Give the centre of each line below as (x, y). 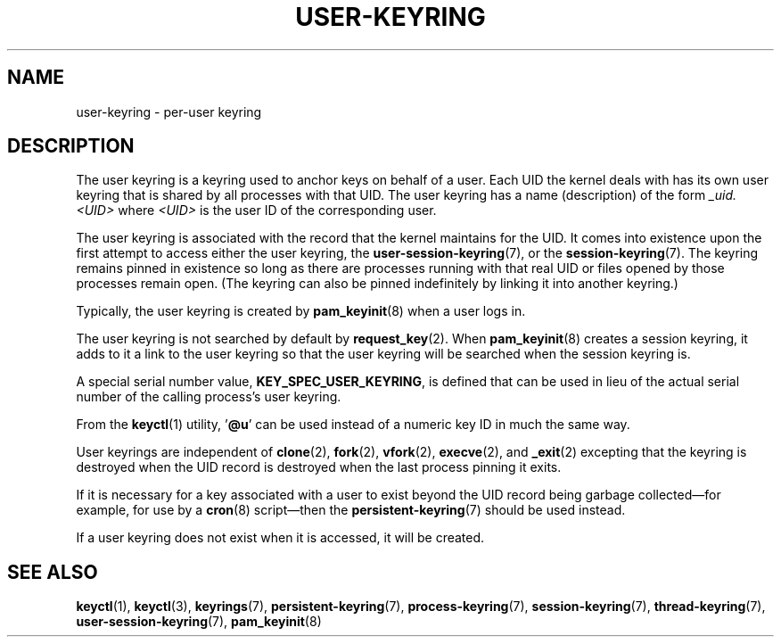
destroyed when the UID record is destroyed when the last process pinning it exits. (319, 467)
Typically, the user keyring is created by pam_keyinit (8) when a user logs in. (301, 311)
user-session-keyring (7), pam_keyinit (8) (199, 622)
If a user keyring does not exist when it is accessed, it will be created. (280, 538)
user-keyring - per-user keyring (169, 111)
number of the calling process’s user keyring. (209, 397)
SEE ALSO (53, 572)
